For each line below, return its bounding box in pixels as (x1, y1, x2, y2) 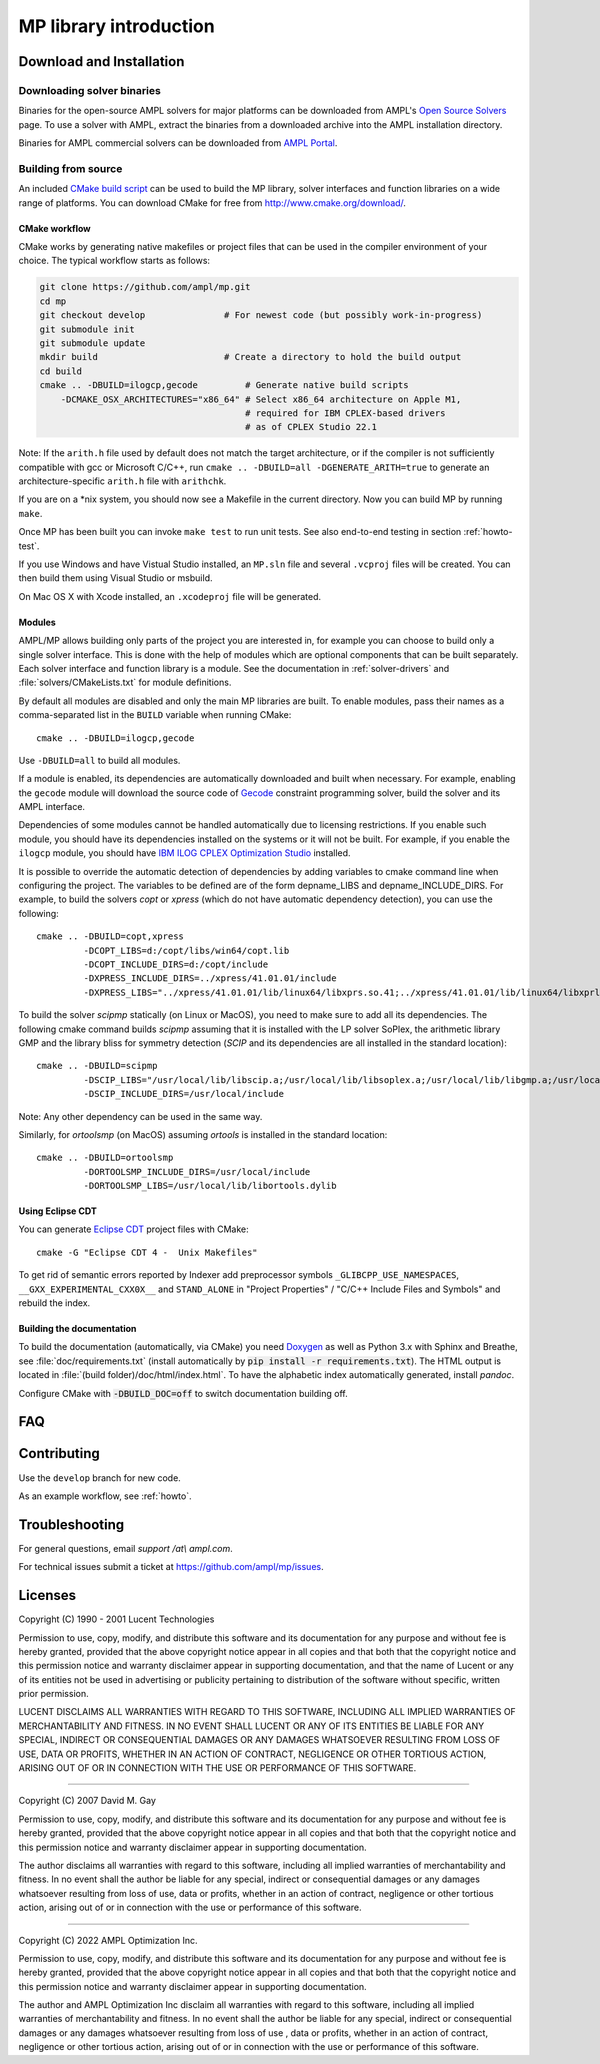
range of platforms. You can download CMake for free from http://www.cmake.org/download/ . (18, 196, 407, 209)
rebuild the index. (18, 1297, 91, 1309)
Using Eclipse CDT (18, 1205, 97, 1217)
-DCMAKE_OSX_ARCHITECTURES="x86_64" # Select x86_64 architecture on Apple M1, (60, 393, 462, 405)
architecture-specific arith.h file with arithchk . (18, 475, 227, 487)
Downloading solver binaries (18, 83, 162, 97)
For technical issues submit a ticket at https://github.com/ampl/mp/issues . (18, 1561, 324, 1573)
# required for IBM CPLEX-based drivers (245, 407, 446, 419)
